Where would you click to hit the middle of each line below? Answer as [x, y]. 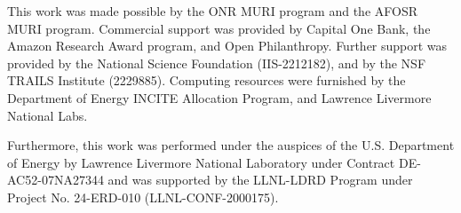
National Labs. [48, 115]
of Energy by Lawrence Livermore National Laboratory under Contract [201, 162]
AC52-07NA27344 [56, 180]
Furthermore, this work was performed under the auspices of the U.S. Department [231, 145]
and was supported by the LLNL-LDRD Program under [260, 180]
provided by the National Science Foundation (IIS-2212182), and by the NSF [217, 63]
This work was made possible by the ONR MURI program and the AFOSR [213, 11]
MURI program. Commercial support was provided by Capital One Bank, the [219, 28]
